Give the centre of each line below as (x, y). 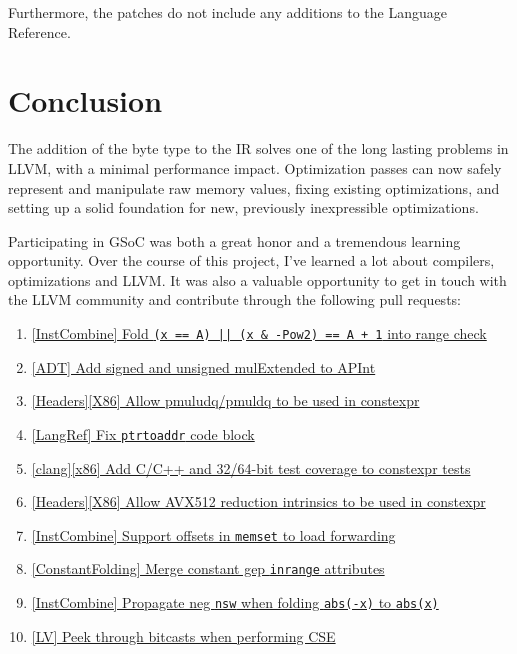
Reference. (39, 31)
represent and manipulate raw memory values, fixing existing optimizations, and (254, 187)
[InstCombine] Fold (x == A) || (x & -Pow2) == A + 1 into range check (259, 333)
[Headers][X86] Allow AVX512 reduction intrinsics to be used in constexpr (258, 501)
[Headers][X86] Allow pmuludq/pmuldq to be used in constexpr (225, 400)
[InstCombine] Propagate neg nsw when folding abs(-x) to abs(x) (235, 602)
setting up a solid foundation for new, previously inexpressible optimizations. (243, 207)
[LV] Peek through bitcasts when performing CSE (183, 635)
